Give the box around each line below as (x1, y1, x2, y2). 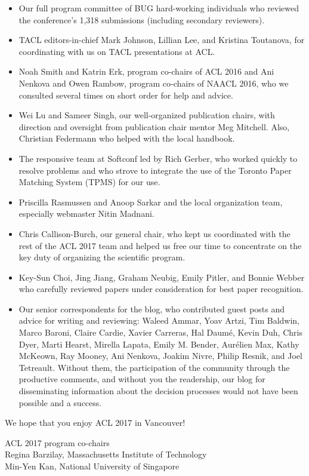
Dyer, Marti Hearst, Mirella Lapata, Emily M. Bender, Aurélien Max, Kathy (18, 337, 299, 350)
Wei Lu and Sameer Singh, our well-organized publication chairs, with (18, 109, 275, 121)
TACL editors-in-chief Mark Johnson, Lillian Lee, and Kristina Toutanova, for (18, 33, 305, 46)
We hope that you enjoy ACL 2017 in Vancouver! (5, 416, 186, 429)
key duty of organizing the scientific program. (18, 251, 186, 263)
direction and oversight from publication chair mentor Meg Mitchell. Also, (18, 120, 290, 133)
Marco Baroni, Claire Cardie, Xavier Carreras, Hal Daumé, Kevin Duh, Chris (18, 326, 302, 339)
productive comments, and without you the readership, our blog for (18, 373, 265, 385)
